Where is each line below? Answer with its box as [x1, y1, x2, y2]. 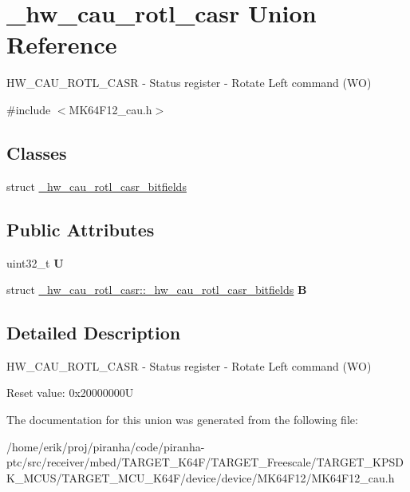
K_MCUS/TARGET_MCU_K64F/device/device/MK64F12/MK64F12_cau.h [6, 469, 395, 486]
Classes [6, 140, 67, 165]
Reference [6, 28, 117, 61]
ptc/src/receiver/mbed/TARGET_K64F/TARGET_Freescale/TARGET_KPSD [6, 454, 404, 470]
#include [6, 101, 51, 117]
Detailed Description [6, 320, 181, 345]
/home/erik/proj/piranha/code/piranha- [6, 438, 205, 454]
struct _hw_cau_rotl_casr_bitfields [6, 177, 187, 194]
